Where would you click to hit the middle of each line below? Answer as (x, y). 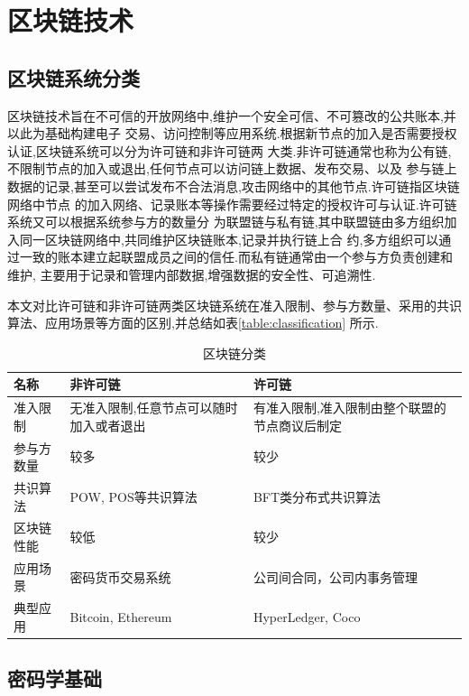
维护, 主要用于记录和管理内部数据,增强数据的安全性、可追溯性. (192, 274)
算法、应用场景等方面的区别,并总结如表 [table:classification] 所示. (193, 323)
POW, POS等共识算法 (133, 496)
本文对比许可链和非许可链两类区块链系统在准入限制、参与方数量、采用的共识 (234, 305)
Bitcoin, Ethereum (121, 617)
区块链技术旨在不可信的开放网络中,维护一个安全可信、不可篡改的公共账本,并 (232, 115)
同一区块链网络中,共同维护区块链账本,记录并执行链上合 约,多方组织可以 (229, 239)
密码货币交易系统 (120, 576)
